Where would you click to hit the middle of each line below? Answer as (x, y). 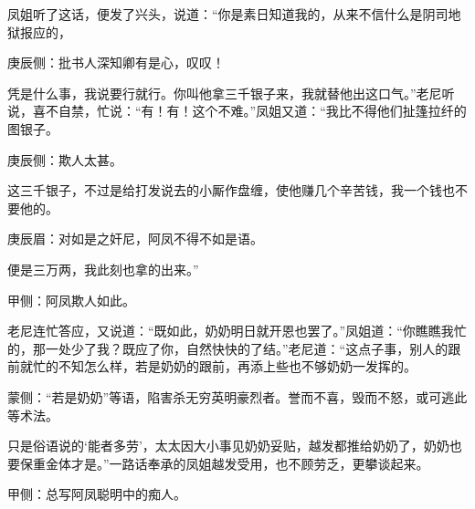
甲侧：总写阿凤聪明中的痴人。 (97, 494)
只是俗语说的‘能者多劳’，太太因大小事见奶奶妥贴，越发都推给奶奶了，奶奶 (228, 446)
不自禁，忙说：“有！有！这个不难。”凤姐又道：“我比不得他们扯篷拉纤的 (256, 111)
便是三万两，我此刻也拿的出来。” (103, 269)
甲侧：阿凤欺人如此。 (71, 300)
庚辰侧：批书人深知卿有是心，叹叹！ (116, 62)
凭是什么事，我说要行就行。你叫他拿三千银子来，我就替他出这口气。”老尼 (225, 93)
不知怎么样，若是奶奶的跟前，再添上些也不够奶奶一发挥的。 (237, 366)
